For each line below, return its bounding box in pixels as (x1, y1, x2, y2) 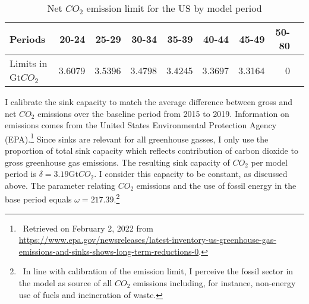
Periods (10, 31, 46, 46)
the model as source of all (18, 277, 112, 289)
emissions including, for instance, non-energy (133, 277, 296, 289)
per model (251, 156, 288, 168)
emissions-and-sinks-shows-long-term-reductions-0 (18, 245, 199, 257)
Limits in (10, 56, 48, 70)
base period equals (5, 193, 72, 205)
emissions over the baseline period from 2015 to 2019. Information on (37, 107, 289, 119)
